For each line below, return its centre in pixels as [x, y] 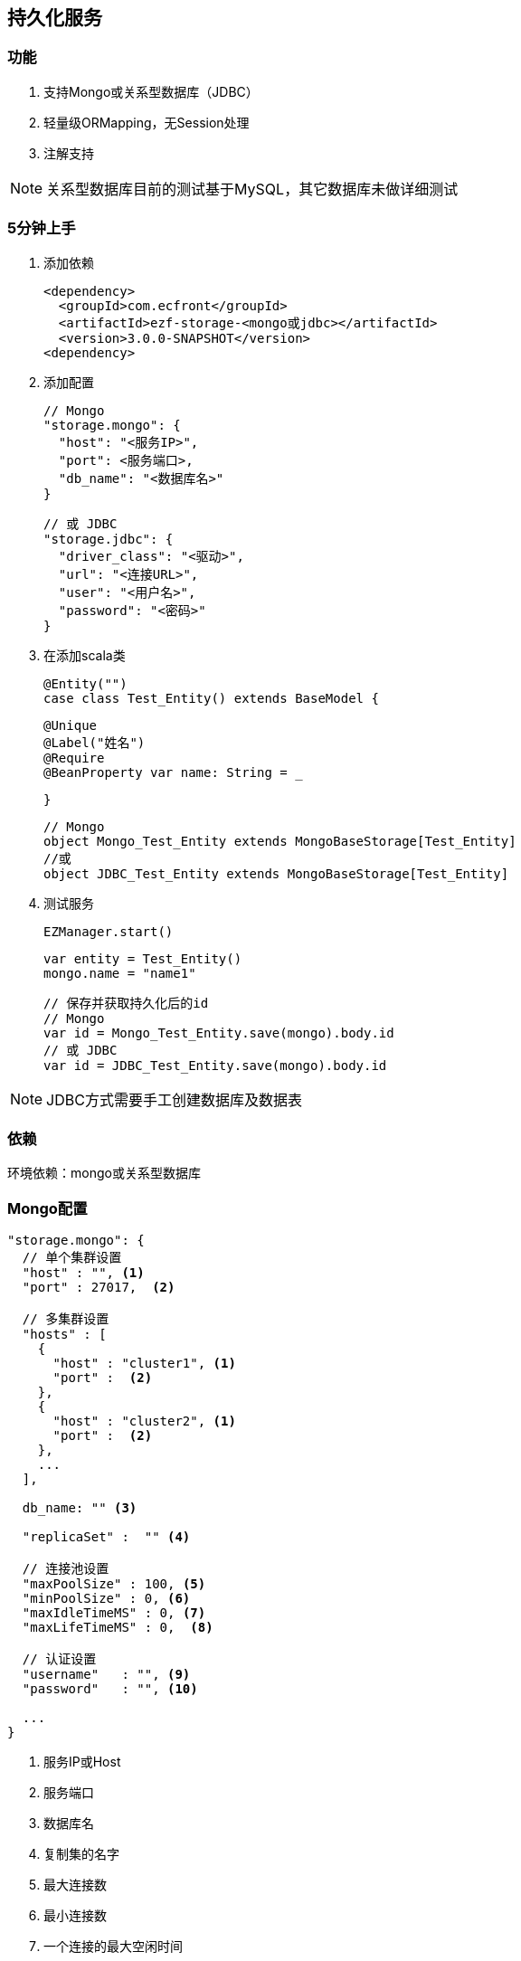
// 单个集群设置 [72, 1258]
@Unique [71, 725]
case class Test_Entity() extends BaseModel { [211, 698]
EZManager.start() [109, 931]
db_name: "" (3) [80, 1508]
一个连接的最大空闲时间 [113, 1947]
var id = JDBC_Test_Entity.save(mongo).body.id [215, 1065]
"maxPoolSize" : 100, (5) [114, 1584]
